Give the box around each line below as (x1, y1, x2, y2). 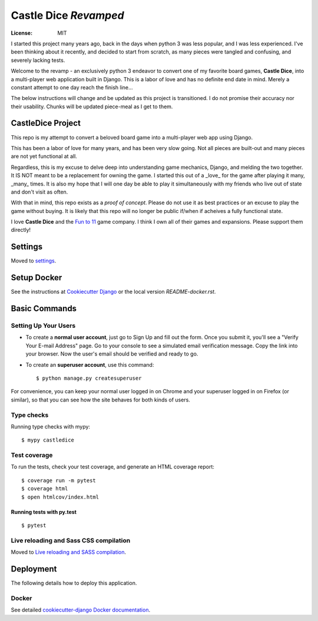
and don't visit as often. (11, 188, 68, 195)
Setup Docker (11, 273, 62, 283)
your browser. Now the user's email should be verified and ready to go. (25, 350, 198, 357)
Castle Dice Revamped (11, 9, 124, 22)
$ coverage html (21, 486, 68, 492)
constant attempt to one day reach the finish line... (11, 84, 133, 91)
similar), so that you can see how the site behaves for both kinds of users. (11, 396, 191, 403)
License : (11, 29, 32, 36)
